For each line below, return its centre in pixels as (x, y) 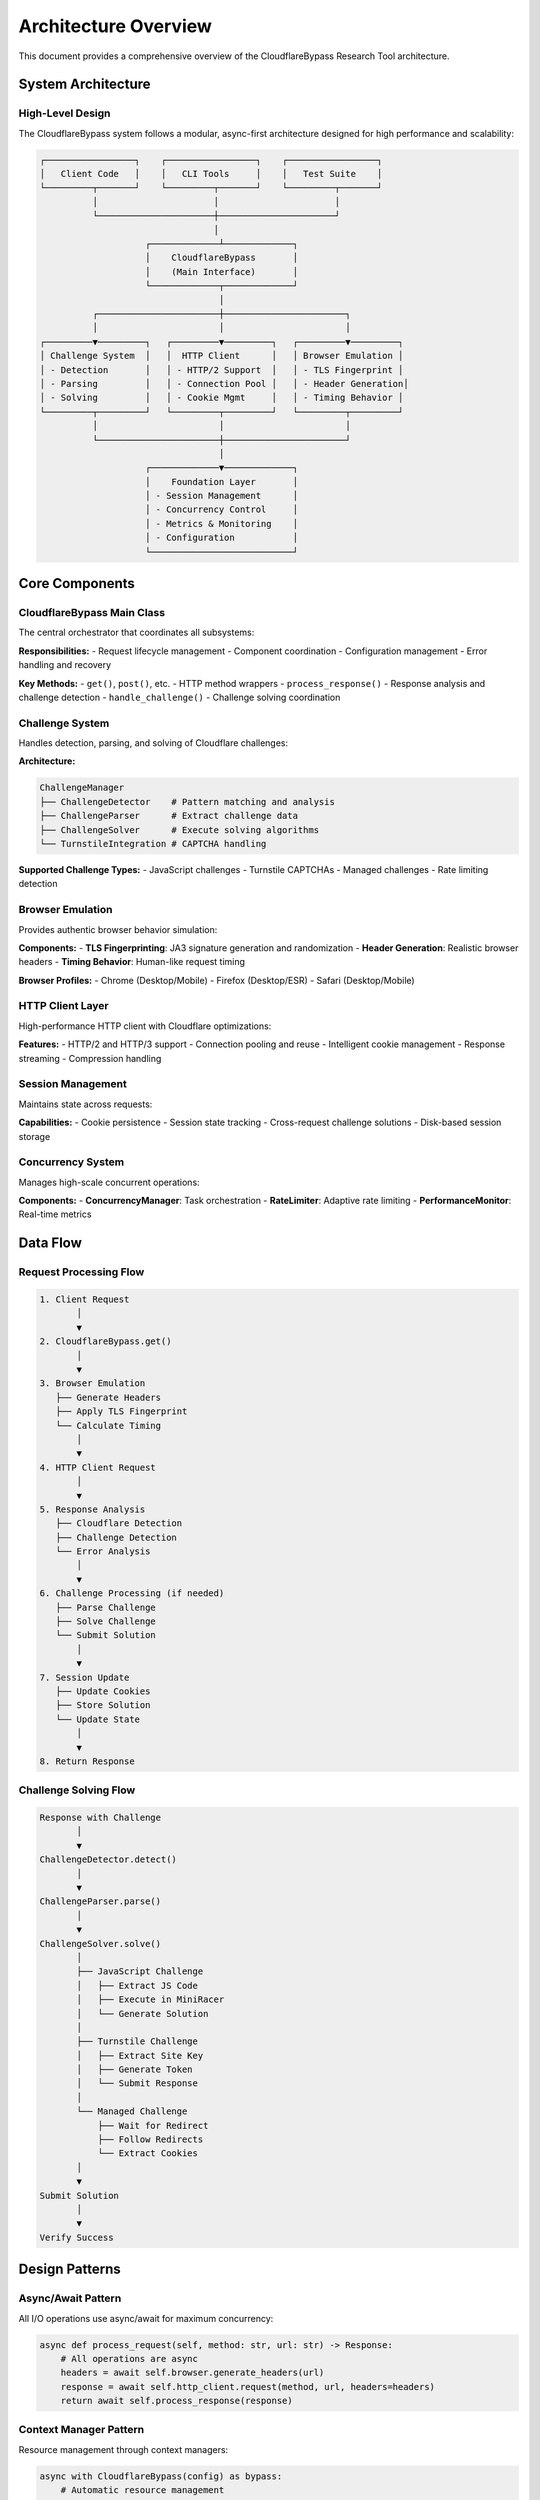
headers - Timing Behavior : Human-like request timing (131, 962)
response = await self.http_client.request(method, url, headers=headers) (247, 2386)
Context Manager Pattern (81, 2430)
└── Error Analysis (103, 1551)
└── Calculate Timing (108, 1425)
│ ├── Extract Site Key (140, 2055)
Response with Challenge (100, 1818)
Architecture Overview (115, 26)
